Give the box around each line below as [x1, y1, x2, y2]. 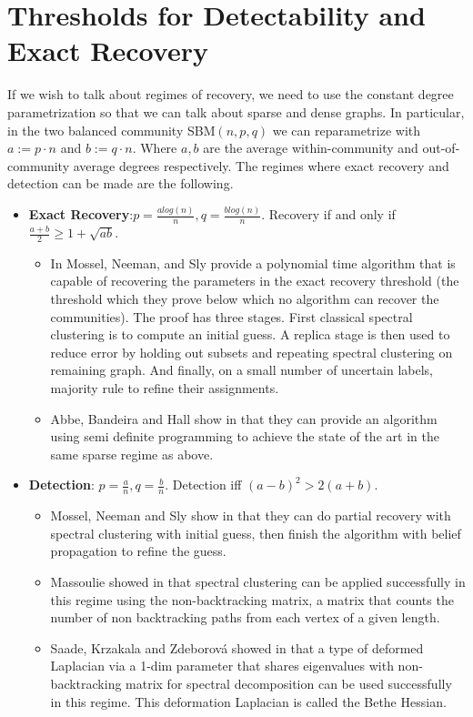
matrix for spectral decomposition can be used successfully [126, 673, 452, 692]
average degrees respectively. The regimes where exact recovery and [73, 156, 449, 175]
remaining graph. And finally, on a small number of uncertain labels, [50, 360, 433, 379]
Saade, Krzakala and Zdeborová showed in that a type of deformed [50, 638, 424, 657]
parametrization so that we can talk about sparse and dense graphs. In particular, [7, 102, 465, 121]
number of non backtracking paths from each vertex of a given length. [50, 608, 440, 627]
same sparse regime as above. [50, 444, 214, 463]
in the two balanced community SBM [7, 120, 216, 139]
